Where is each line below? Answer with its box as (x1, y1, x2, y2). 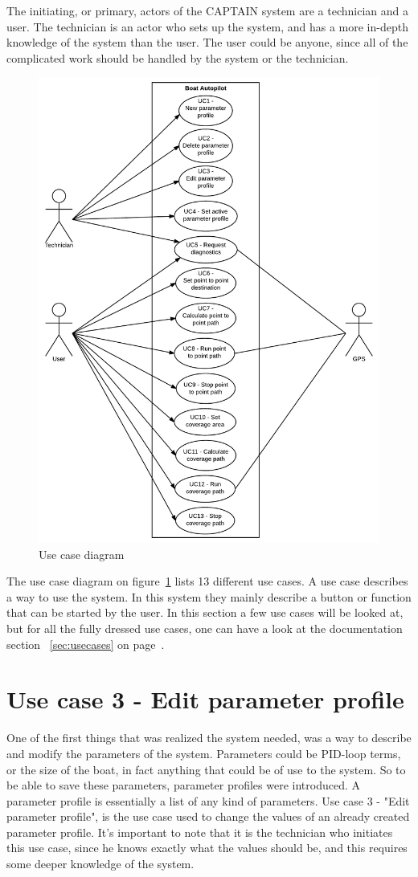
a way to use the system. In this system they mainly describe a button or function (6, 588, 412, 605)
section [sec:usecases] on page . (6, 635, 165, 652)
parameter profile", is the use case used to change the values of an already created (6, 808, 410, 825)
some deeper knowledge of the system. (6, 855, 195, 872)
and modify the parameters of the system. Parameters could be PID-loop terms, (6, 744, 401, 761)
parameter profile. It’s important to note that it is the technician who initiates (6, 823, 393, 840)
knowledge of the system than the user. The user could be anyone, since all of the (6, 34, 408, 51)
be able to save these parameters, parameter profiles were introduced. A (6, 777, 360, 793)
